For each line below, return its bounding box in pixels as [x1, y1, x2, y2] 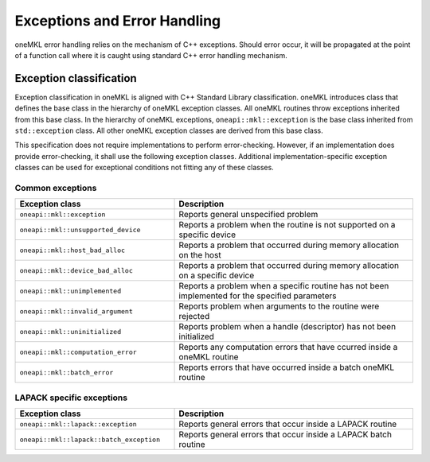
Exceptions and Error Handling [14, 12, 221, 29]
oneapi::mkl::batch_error [19, 368, 114, 377]
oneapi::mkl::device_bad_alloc [19, 266, 133, 274]
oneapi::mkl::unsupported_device [19, 225, 141, 234]
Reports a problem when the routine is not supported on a [178, 219, 396, 231]
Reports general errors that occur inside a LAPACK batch [178, 429, 392, 441]
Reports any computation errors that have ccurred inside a [178, 342, 398, 353]
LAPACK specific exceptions [14, 392, 127, 403]
